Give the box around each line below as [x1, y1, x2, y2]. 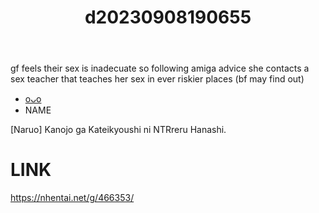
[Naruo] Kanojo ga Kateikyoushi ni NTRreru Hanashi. [10, 124, 227, 136]
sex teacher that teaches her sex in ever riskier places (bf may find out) [10, 73, 305, 85]
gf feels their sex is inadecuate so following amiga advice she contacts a [10, 62, 310, 75]
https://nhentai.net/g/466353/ [10, 192, 135, 204]
